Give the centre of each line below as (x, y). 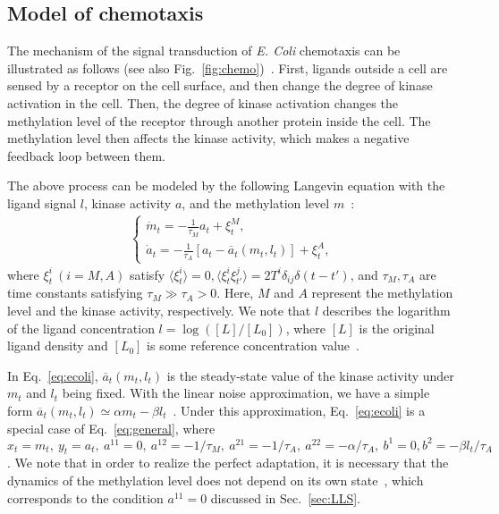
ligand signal (42, 202)
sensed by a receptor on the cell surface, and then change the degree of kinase (220, 85)
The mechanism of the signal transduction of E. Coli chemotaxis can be (204, 51)
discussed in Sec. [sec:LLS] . (285, 497)
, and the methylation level (256, 202)
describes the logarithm (386, 310)
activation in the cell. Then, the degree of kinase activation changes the (203, 102)
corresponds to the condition (85, 497)
